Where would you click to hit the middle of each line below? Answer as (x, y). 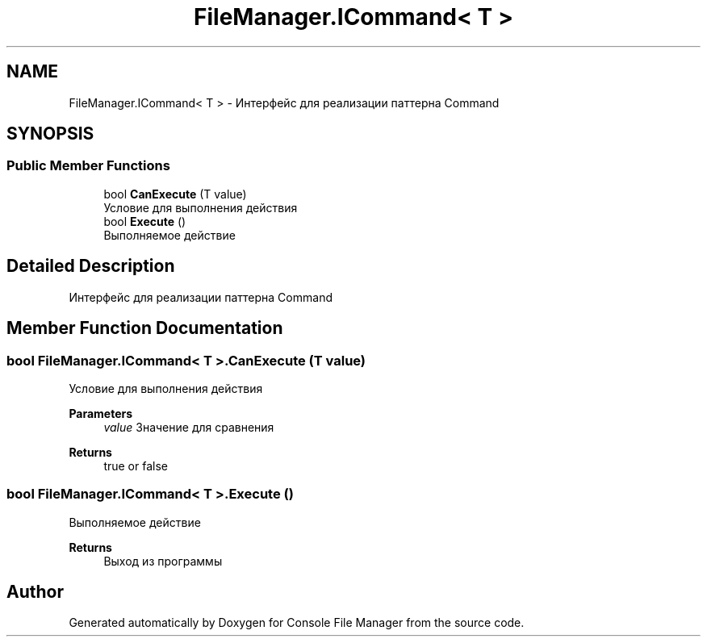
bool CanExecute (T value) (175, 194)
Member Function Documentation (145, 328)
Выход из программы (163, 561)
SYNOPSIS (50, 134)
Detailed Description (91, 266)
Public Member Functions (88, 166)
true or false (136, 466)
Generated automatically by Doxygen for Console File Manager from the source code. (297, 623)
